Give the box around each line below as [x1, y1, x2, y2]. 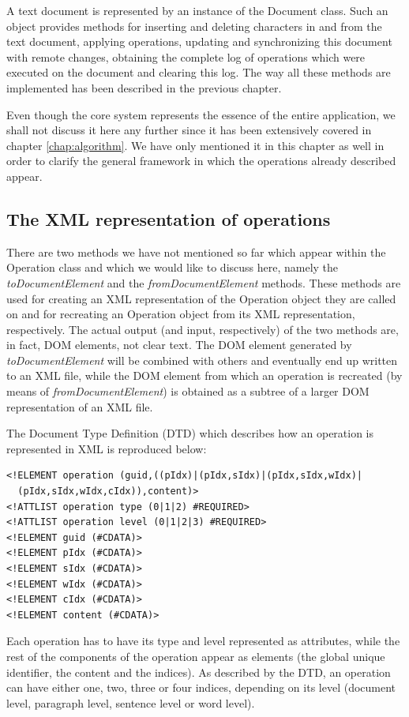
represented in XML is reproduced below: [6, 440, 207, 456]
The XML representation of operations [6, 206, 331, 231]
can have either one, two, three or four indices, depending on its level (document [6, 679, 396, 696]
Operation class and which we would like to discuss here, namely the [6, 259, 339, 276]
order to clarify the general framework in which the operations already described [6, 152, 396, 169]
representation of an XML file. [6, 398, 153, 415]
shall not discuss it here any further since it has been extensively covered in [6, 122, 372, 138]
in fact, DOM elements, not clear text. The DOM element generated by [6, 336, 352, 353]
